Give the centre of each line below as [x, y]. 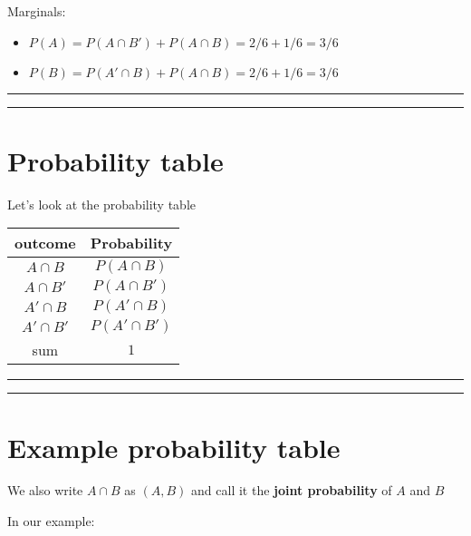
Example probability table [174, 447]
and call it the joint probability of [292, 490]
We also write [45, 490]
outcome [45, 243]
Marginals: [37, 11]
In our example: [51, 521]
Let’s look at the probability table [101, 204]
